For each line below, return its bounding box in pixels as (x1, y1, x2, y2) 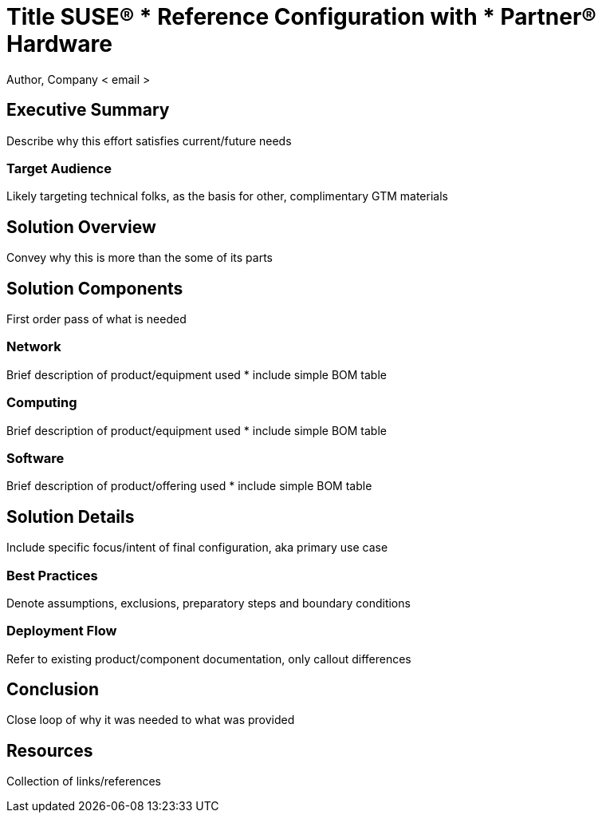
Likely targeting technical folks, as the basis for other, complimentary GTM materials (6, 189, 448, 204)
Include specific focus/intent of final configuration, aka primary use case (6, 540, 388, 555)
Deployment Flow (6, 623, 117, 639)
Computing (6, 394, 77, 411)
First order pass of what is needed (6, 312, 187, 326)
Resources (6, 740, 93, 761)
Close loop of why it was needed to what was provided (6, 713, 295, 727)
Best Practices (6, 567, 98, 584)
